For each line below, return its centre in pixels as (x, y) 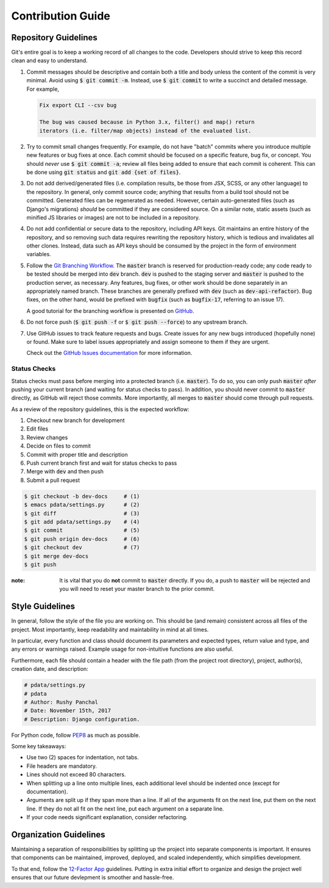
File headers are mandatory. (62, 766)
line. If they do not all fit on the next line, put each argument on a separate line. (125, 809)
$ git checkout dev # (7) (82, 548)
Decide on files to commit (59, 446)
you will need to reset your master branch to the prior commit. (137, 589)
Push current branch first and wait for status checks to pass (102, 463)
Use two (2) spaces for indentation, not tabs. (83, 757)
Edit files (37, 429)
